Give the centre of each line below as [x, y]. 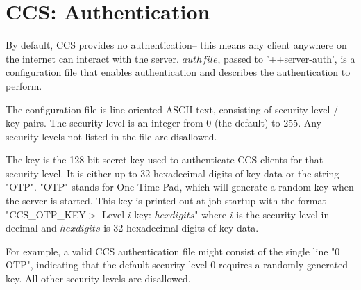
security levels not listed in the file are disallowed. [111, 136]
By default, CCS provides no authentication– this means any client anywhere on [176, 45]
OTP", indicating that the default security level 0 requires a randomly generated [177, 265]
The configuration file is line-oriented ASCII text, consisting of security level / [172, 109]
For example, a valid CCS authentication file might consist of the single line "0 [173, 251]
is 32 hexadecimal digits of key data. [181, 228]
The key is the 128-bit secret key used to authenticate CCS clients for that [165, 160]
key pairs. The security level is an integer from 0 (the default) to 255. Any [163, 123]
